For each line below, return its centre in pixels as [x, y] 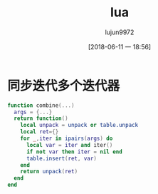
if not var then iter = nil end [74, 152]
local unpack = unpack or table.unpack [79, 126]
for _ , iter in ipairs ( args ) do [67, 139]
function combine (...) [41, 105]
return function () [41, 118]
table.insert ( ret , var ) [62, 158]
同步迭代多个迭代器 [64, 86]
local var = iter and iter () [69, 145]
